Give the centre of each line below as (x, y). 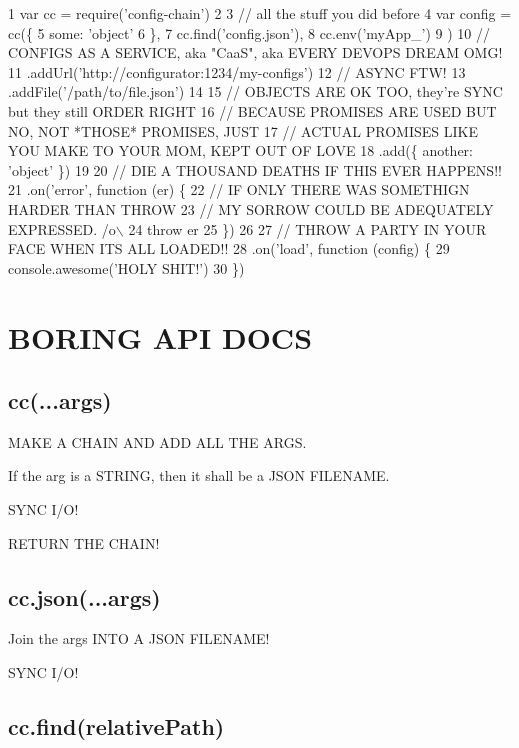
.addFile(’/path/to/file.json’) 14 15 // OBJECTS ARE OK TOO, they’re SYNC (255, 91)
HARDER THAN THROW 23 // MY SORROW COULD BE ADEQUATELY (251, 208)
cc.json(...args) (84, 596)
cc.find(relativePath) (116, 726)
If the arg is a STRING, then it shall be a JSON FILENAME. (199, 475)
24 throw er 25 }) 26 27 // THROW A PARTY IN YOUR (307, 228)
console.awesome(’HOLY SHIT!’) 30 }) (126, 267)
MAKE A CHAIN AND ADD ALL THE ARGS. (157, 441)
